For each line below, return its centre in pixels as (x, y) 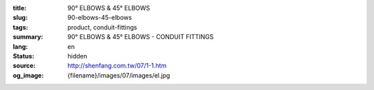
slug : (20, 18)
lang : (20, 46)
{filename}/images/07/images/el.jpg (119, 75)
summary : (28, 37)
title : (20, 8)
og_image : (28, 75)
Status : (24, 56)
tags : (20, 27)
